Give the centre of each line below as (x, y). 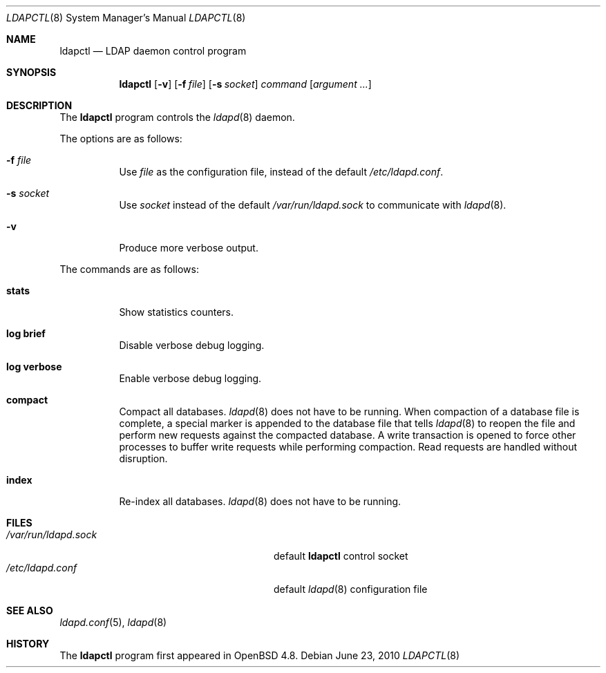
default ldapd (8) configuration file (351, 589)
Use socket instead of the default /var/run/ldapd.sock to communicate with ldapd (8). (313, 205)
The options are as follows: (121, 139)
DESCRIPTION (39, 105)
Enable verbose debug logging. (190, 378)
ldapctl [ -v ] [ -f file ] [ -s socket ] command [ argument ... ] (245, 84)
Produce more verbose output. (189, 248)
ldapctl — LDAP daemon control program (153, 51)
